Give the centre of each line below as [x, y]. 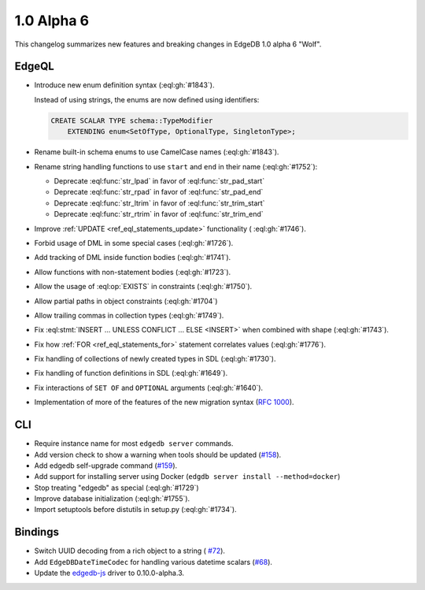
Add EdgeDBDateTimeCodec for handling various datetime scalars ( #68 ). [153, 562]
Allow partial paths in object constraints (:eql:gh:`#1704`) [126, 301]
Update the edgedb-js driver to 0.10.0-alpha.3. [109, 573]
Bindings [37, 532]
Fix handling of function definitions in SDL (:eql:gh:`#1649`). [131, 373]
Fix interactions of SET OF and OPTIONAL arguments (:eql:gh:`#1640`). [149, 388]
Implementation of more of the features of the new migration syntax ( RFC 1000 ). [164, 403]
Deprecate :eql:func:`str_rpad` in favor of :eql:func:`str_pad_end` [159, 192]
